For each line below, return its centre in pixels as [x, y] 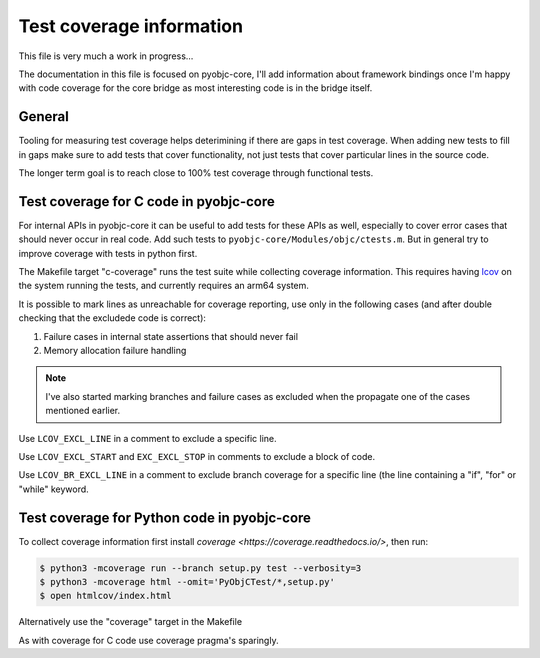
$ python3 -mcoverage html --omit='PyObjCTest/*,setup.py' [187, 582]
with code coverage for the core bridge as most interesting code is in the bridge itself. [195, 88]
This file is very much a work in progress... [106, 56]
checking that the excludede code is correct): [112, 318]
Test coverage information [131, 26]
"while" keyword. [53, 489]
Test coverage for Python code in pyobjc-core [165, 517]
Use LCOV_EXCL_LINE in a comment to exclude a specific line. [147, 438]
